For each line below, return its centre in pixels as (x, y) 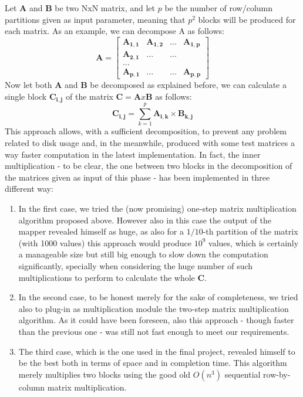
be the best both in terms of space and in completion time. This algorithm (153, 363)
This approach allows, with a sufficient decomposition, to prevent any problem (146, 131)
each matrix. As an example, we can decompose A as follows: (115, 31)
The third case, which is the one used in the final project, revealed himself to (157, 351)
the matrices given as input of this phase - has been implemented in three (137, 177)
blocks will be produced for (247, 19)
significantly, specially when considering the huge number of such (136, 265)
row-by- (277, 374)
